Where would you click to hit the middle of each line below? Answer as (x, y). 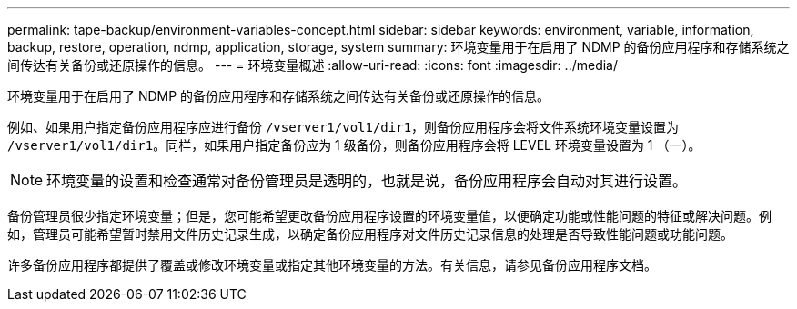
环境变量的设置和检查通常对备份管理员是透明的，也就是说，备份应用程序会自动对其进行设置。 (367, 181)
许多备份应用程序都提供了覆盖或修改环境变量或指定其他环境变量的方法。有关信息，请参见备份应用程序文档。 (332, 265)
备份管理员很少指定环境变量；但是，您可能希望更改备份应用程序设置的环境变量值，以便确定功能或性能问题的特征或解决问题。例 (389, 216)
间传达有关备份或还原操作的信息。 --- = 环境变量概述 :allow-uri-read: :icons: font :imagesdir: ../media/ (313, 65)
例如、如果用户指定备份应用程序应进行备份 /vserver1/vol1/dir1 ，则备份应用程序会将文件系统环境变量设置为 (343, 127)
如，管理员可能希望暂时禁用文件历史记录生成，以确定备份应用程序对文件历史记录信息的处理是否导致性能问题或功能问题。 (370, 234)
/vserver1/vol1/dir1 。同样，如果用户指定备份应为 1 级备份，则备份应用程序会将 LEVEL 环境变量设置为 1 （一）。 (354, 145)
